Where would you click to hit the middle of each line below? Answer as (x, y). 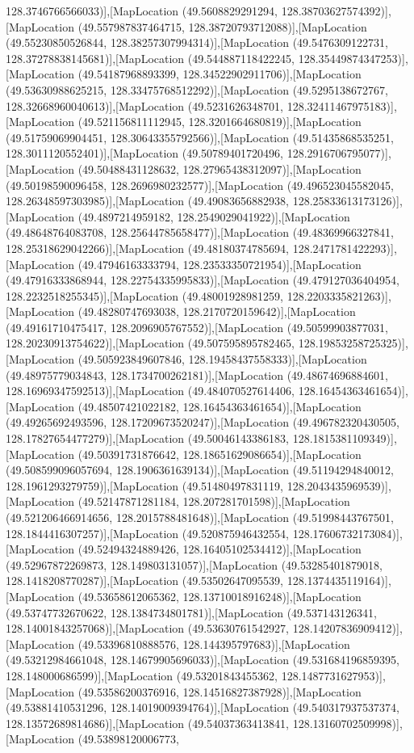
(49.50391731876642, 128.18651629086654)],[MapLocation (220, 454)
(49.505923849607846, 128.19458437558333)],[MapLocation (222, 359)
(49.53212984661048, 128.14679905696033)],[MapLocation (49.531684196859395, (203, 660)
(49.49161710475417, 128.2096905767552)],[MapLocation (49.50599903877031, (197, 327)
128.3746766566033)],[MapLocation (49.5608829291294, (142, 11)
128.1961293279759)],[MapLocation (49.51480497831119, (145, 485)
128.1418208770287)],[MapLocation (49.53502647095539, (145, 581)
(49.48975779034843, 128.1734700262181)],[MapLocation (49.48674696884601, (197, 374)
